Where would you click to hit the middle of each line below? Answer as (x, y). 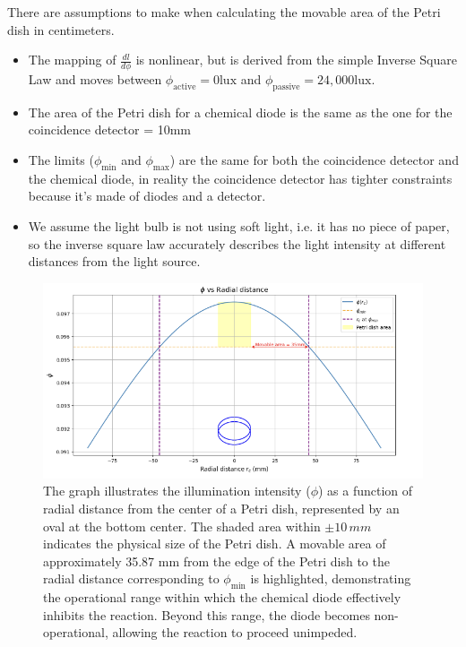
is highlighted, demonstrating (331, 578)
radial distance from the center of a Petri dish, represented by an (221, 509)
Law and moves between (95, 79)
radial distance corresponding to (131, 578)
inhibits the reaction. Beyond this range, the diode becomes (207, 614)
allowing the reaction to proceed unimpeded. (235, 632)
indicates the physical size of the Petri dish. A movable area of (215, 543)
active (185, 86)
